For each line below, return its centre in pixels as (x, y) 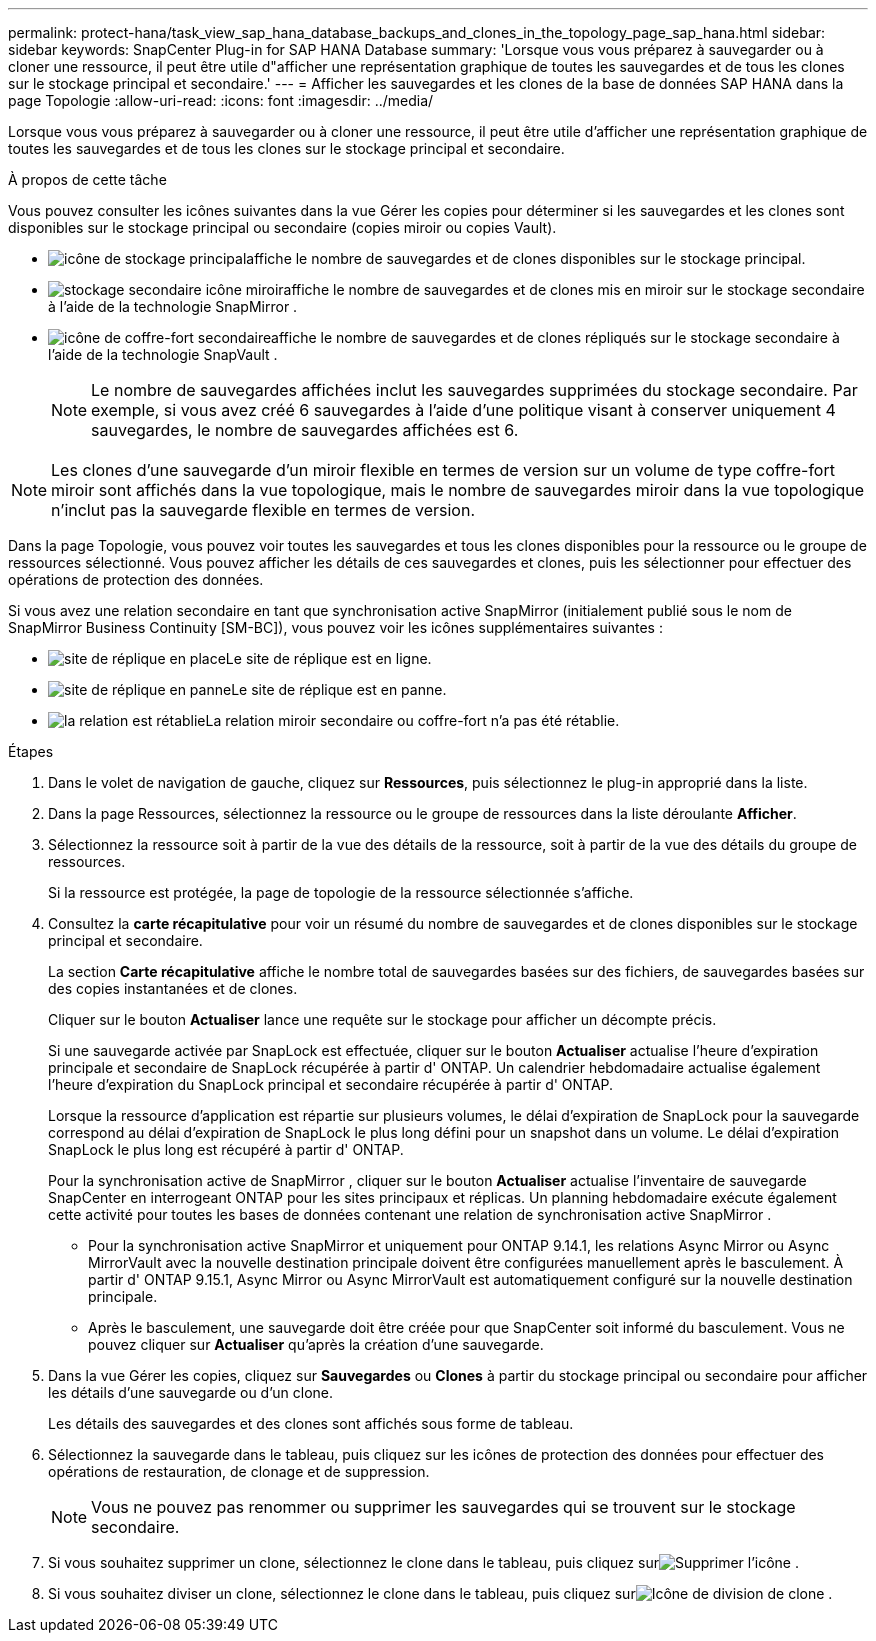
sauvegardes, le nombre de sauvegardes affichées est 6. (305, 430)
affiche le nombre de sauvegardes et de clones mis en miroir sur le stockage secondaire (574, 289)
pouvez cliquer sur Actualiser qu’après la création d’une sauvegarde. (316, 1344)
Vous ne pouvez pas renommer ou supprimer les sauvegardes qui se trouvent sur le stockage (443, 1507)
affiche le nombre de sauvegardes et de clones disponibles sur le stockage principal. (526, 258)
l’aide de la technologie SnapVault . (163, 354)
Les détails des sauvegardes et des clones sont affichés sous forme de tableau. (311, 1423)
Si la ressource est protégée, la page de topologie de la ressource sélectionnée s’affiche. (341, 892)
